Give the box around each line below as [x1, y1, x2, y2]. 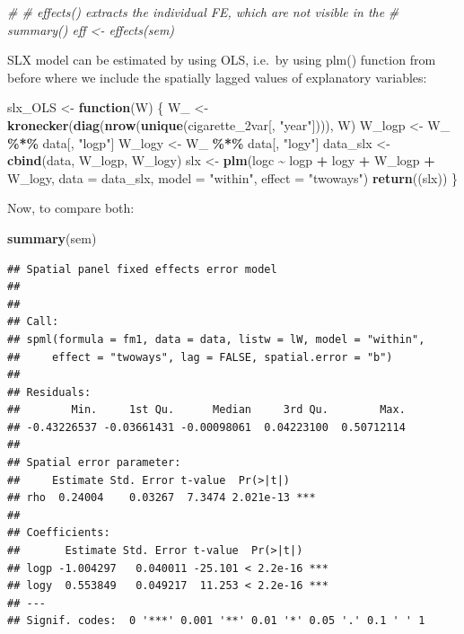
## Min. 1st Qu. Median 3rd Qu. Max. [7, 403, 406, 417]
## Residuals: [7, 385, 92, 399]
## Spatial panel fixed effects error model [7, 262, 277, 276]
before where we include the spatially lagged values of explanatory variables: [7, 67, 427, 86]
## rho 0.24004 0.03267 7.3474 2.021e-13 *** [7, 491, 316, 505]
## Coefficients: [7, 526, 110, 540]
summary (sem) [7, 228, 97, 247]
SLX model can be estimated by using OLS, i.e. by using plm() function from [7, 50, 436, 69]
